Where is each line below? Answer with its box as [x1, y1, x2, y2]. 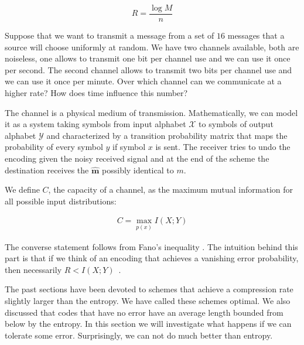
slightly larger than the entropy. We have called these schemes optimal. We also [5, 295, 291, 306]
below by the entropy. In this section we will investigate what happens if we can [5, 317, 292, 330]
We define [5, 183, 40, 196]
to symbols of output [199, 118, 274, 130]
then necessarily [5, 263, 62, 275]
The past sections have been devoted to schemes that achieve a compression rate [5, 283, 293, 295]
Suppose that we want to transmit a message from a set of [5, 29, 214, 42]
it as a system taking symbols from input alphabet [5, 118, 186, 130]
